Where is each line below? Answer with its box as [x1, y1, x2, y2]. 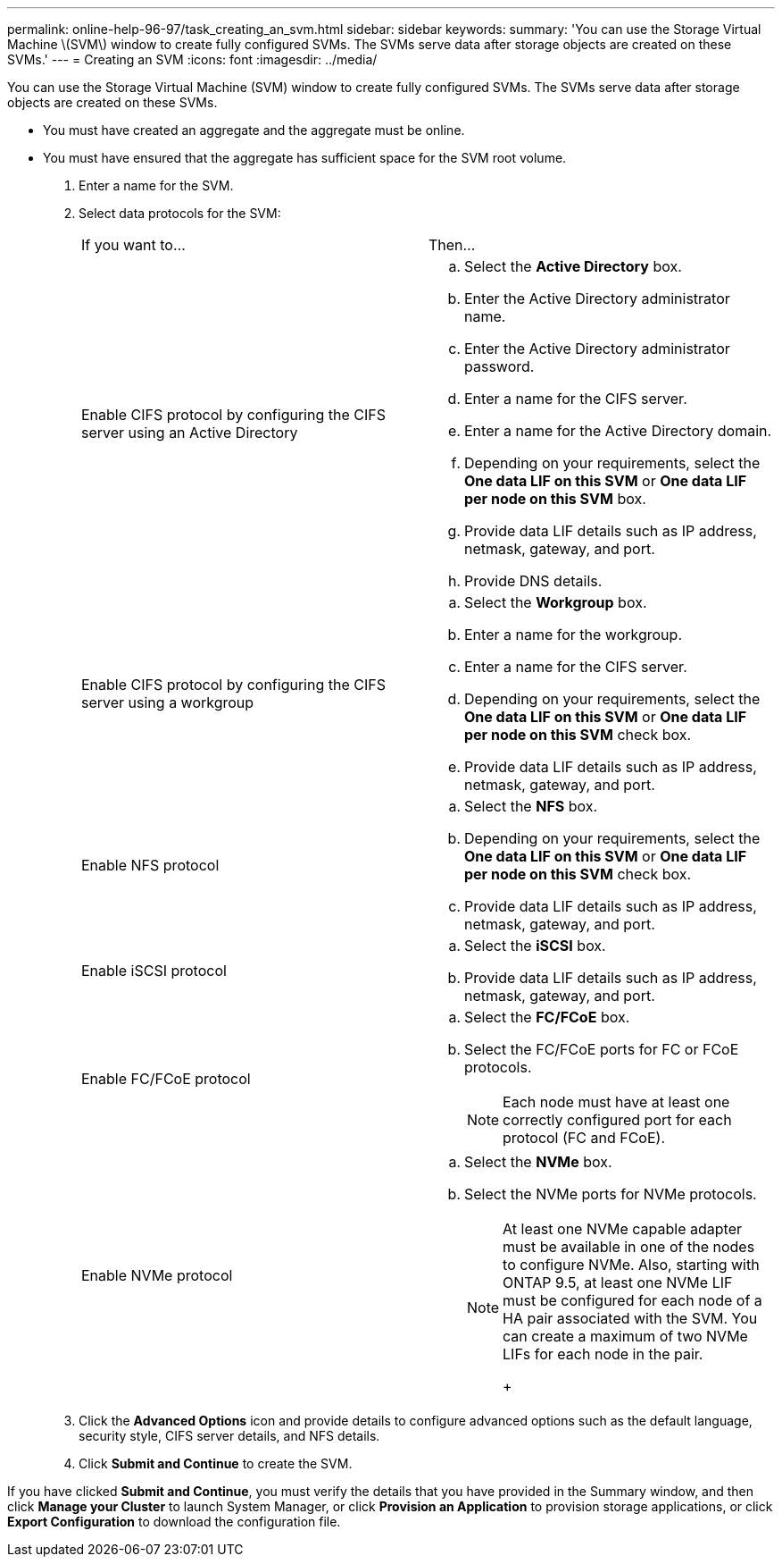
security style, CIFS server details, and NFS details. [79, 1428, 380, 1443]
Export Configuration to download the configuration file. [7, 1514, 341, 1529]
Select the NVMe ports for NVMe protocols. [464, 1185, 757, 1203]
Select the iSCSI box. [464, 937, 606, 954]
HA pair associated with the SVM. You [503, 1309, 758, 1327]
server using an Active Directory [81, 424, 298, 441]
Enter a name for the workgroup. [464, 626, 682, 643]
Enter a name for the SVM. [79, 178, 234, 193]
